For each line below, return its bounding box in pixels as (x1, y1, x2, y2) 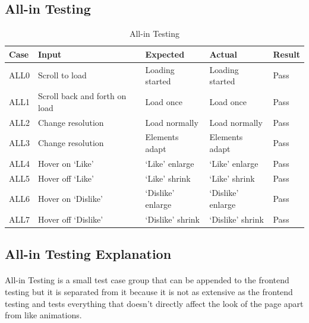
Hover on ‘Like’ (38, 157, 94, 169)
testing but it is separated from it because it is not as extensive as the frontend (5, 285, 293, 297)
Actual (209, 47, 237, 60)
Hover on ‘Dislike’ (38, 192, 103, 205)
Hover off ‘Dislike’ (38, 213, 103, 225)
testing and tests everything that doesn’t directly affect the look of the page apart (5, 297, 304, 309)
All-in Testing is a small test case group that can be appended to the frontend (5, 274, 289, 286)
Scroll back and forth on (38, 90, 127, 102)
